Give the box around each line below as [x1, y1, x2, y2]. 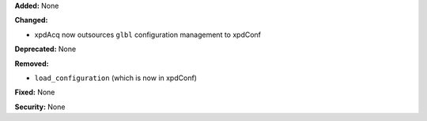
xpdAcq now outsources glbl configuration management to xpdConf [34, 30, 261, 39]
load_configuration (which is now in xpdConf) [34, 73, 198, 82]
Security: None [14, 102, 66, 112]
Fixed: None [14, 87, 55, 97]
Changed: [14, 16, 48, 25]
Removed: [14, 59, 49, 68]
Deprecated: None [14, 44, 77, 54]
